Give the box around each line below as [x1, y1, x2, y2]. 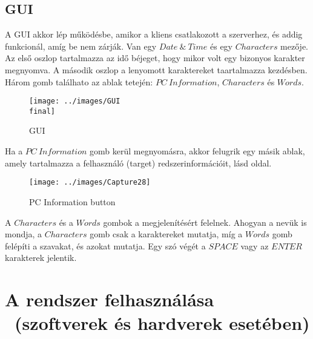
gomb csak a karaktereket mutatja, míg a [90, 228, 243, 240]
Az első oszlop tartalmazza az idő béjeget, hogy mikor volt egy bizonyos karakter [5, 51, 305, 64]
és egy [209, 39, 232, 52]
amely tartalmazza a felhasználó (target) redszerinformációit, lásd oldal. [5, 156, 272, 169]
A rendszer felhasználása [5, 287, 214, 312]
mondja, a [5, 228, 42, 240]
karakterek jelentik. [5, 251, 77, 264]
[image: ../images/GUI [29, 97, 120, 106]
